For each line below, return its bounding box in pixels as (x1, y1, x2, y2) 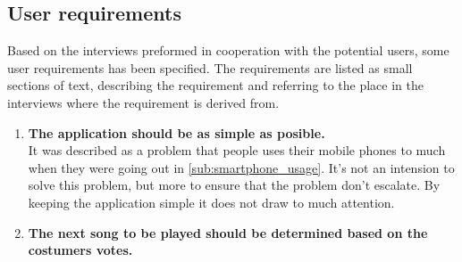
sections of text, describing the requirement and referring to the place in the (7, 76, 424, 94)
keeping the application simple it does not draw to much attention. (28, 192, 395, 211)
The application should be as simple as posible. (28, 123, 325, 142)
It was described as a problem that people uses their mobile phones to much (28, 141, 446, 160)
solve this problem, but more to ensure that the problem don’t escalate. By (28, 176, 441, 194)
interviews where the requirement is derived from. (7, 93, 280, 111)
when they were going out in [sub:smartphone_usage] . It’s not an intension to (28, 158, 455, 176)
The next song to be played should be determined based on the (28, 223, 428, 242)
